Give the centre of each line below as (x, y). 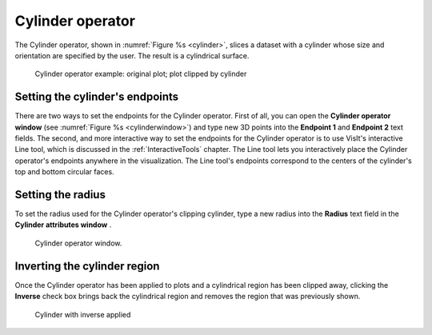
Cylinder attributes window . (63, 225)
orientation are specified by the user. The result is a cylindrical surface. (132, 55)
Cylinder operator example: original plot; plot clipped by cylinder (141, 74)
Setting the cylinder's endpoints (97, 97)
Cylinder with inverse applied (83, 314)
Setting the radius (60, 195)
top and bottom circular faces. (65, 172)
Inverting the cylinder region (87, 266)
